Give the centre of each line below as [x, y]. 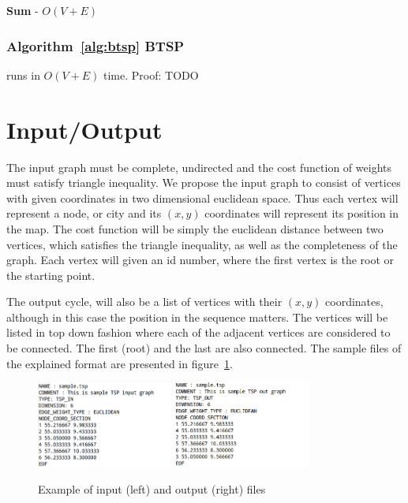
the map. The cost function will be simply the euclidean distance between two [195, 228]
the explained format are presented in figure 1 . [120, 363]
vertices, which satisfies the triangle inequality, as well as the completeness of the [202, 244]
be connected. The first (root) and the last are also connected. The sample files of [204, 348]
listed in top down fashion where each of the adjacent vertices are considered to [198, 332]
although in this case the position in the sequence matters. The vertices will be [197, 317]
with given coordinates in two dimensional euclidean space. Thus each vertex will [202, 197]
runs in [23, 75]
